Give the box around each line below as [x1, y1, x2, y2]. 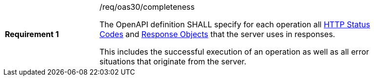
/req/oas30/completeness [99, 2, 195, 12]
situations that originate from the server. [99, 57, 247, 66]
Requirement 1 [5, 29, 59, 39]
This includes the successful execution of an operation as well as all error [99, 47, 369, 57]
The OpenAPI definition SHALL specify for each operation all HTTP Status [99, 20, 370, 29]
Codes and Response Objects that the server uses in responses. [99, 29, 335, 39]
